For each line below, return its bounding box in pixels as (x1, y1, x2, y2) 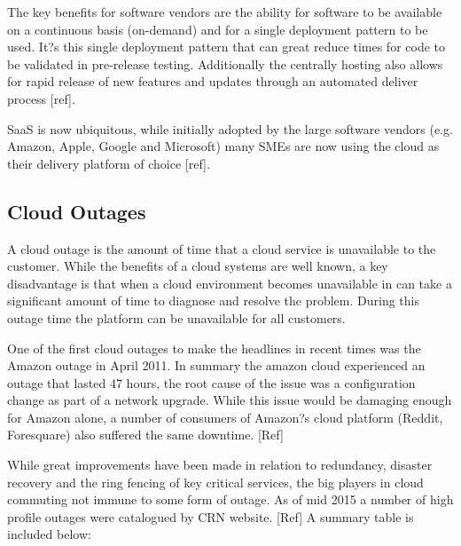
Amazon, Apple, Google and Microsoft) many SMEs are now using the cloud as (7, 137, 440, 155)
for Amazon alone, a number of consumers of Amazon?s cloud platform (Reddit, (7, 408, 443, 426)
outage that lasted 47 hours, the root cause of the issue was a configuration (7, 373, 416, 392)
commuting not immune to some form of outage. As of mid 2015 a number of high (7, 490, 454, 509)
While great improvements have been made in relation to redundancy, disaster (7, 455, 433, 474)
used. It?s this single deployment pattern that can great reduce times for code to (7, 37, 446, 56)
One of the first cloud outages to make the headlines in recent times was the (7, 338, 421, 357)
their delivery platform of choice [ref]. (7, 154, 210, 172)
